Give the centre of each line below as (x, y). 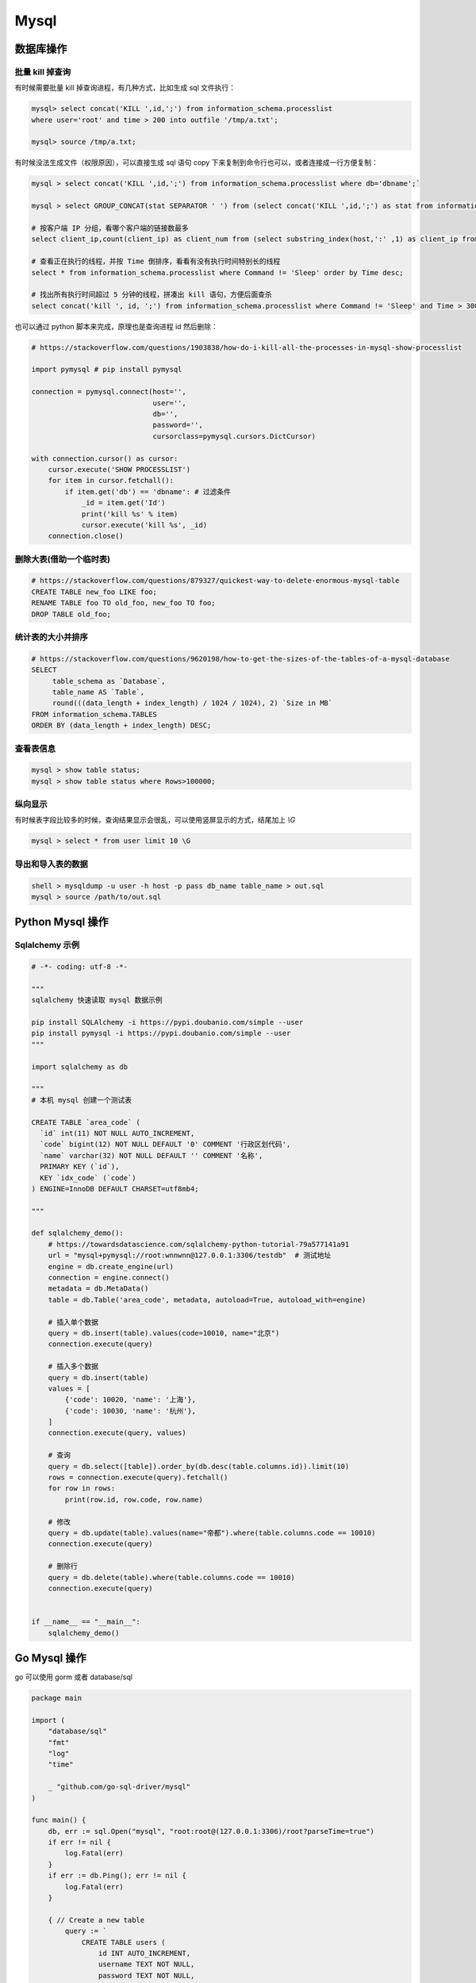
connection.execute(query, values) (117, 1433)
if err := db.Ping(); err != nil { (117, 1876)
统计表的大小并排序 (52, 637)
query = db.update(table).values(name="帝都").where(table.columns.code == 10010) (212, 1533)
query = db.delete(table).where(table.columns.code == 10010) (171, 1577)
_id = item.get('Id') (123, 503)
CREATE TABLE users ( (123, 1942)
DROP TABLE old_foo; (71, 614)
